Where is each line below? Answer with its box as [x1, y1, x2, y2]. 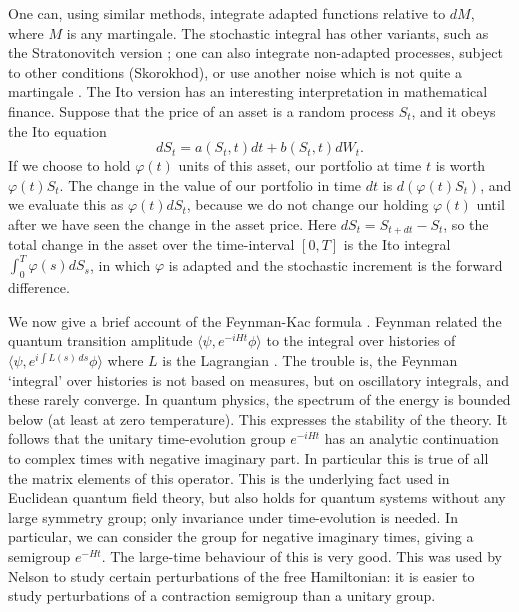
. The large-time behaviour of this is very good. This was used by [101, 546, 502, 566]
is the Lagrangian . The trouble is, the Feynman [162, 350, 458, 371]
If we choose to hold [8, 155, 131, 176]
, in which [89, 254, 151, 275]
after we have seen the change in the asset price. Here [8, 213, 337, 234]
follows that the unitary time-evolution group [8, 428, 286, 449]
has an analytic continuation [324, 428, 499, 449]
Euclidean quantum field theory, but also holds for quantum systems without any [8, 487, 506, 508]
